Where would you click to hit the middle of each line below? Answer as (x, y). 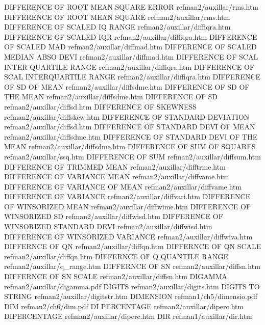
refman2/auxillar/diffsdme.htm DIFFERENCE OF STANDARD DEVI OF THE (131, 136)
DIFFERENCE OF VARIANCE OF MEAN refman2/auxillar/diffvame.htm (123, 186)
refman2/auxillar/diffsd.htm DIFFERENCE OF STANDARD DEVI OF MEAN (130, 127)
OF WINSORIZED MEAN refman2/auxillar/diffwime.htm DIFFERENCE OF (127, 206)
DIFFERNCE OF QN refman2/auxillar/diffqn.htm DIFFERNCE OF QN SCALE (133, 246)
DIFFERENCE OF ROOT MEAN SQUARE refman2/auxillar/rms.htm (117, 17)
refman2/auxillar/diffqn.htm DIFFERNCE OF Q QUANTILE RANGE (116, 256)
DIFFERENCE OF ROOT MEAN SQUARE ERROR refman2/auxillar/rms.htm (131, 7)
